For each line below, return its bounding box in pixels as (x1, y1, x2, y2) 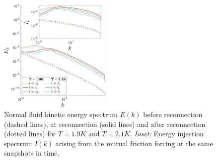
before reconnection (143, 109, 203, 120)
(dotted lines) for (4, 128, 56, 139)
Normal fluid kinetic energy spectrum (4, 109, 118, 120)
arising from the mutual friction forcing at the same (55, 138, 213, 148)
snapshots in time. (4, 148, 60, 158)
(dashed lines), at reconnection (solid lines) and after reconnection (4, 119, 206, 129)
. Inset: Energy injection (130, 128, 204, 139)
